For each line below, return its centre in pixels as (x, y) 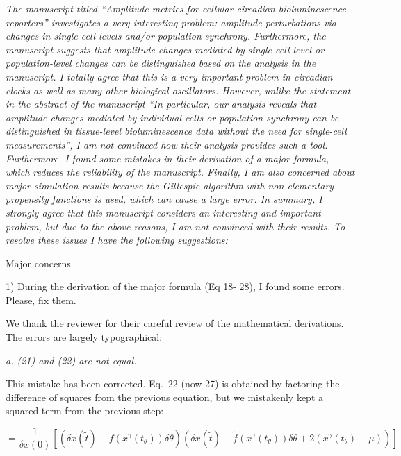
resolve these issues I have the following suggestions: (117, 240)
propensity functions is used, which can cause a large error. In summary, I (164, 199)
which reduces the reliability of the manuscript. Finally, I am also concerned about (180, 172)
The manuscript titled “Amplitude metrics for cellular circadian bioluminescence (176, 8)
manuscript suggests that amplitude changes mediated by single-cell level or (165, 49)
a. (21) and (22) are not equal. (71, 360)
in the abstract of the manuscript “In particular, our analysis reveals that (161, 104)
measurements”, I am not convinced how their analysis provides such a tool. (167, 144)
